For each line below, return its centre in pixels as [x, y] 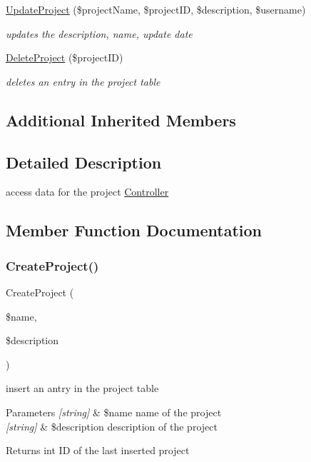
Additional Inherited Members [121, 120]
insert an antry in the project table [82, 388]
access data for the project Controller [87, 192]
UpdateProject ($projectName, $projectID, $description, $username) [156, 9]
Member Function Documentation [134, 230]
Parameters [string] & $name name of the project [114, 412]
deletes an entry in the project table [83, 81]
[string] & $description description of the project [112, 426]
